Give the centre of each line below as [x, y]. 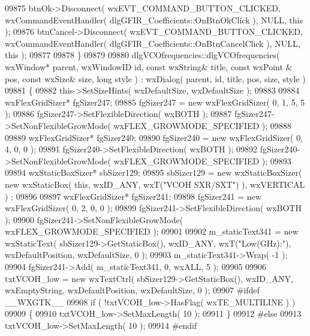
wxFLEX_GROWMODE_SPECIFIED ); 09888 [202, 125]
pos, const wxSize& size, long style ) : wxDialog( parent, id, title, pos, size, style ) [155, 78]
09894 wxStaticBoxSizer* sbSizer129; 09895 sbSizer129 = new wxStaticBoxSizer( [154, 172]
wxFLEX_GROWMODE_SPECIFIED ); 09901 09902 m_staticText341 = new [152, 231]
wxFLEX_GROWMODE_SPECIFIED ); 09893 [202, 160]
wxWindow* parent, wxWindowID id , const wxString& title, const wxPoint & [149, 66]
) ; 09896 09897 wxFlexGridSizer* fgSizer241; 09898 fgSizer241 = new [133, 196]
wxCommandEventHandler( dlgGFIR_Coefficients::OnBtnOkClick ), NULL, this [154, 19]
